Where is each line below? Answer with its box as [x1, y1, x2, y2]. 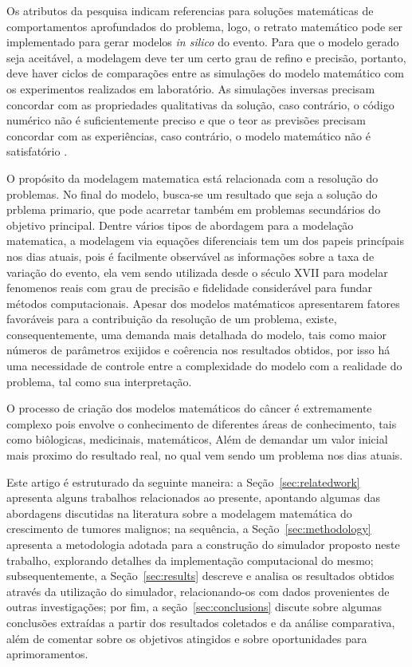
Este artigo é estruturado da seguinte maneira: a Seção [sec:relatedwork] [6, 473, 360, 490]
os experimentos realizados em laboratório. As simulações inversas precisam [6, 80, 375, 97]
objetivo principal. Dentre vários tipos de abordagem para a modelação [6, 216, 354, 233]
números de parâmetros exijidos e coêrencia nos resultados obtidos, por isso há [6, 341, 390, 358]
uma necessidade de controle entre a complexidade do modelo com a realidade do [6, 357, 402, 374]
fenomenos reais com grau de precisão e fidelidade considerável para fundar [6, 279, 373, 296]
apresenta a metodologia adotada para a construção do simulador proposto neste [6, 536, 400, 552]
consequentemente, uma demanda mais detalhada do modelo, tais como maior [6, 326, 387, 342]
